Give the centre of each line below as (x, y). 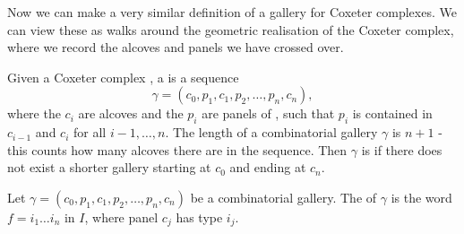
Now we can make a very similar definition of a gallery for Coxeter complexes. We (232, 12)
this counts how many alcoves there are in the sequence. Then (177, 149)
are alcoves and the (131, 113)
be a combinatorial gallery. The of (284, 197)
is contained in (392, 113)
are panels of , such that (268, 113)
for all (90, 132)
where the (34, 113)
